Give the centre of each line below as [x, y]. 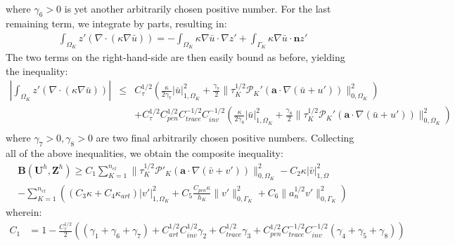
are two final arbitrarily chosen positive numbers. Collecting [225, 138]
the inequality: [37, 70]
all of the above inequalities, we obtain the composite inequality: [145, 153]
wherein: [24, 211]
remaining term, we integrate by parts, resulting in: [116, 23]
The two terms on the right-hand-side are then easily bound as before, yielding [175, 57]
